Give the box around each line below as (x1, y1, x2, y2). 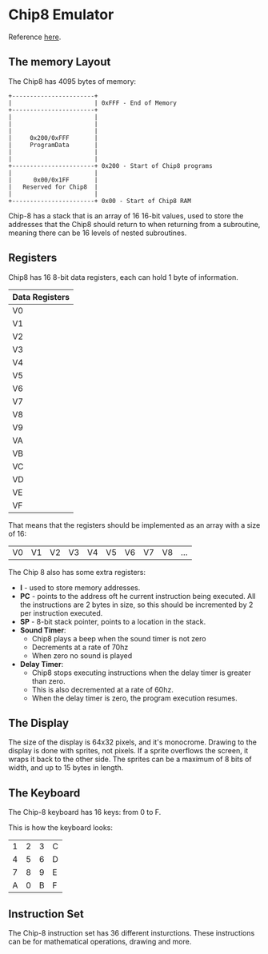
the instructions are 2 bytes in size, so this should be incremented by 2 (19, 600, 254, 609)
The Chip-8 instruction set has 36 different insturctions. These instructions (8, 928, 255, 937)
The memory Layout (8, 55, 111, 69)
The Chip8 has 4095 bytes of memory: (8, 76, 137, 86)
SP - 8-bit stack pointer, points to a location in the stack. (19, 617, 206, 626)
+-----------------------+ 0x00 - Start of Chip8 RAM (8, 197, 192, 205)
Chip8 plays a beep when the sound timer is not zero (31, 633, 206, 643)
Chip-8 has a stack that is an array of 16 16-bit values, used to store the (8, 210, 244, 221)
